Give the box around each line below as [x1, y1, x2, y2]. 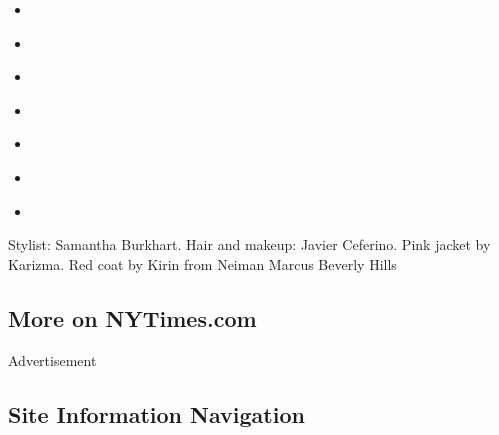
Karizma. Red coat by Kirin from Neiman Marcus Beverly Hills [8, 253, 397, 274]
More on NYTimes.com [8, 302, 257, 333]
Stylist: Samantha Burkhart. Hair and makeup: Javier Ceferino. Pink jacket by [8, 234, 491, 255]
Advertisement [8, 349, 97, 370]
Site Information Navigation [8, 398, 305, 429]
